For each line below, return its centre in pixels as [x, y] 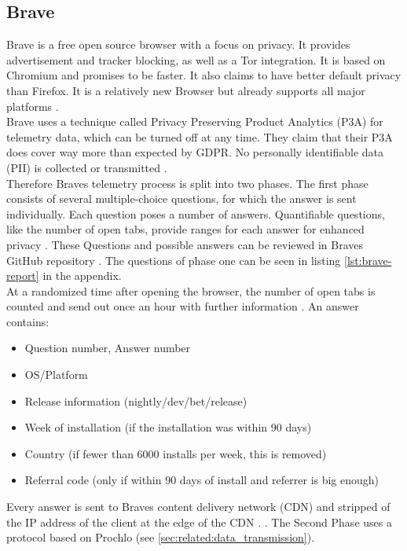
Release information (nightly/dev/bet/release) [136, 400]
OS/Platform [56, 375]
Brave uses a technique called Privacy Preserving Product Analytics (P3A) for [195, 121]
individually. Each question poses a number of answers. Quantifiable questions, [196, 213]
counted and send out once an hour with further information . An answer [183, 306]
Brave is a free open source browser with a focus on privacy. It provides [178, 44]
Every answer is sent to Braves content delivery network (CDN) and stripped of [198, 507]
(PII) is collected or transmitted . [87, 167]
